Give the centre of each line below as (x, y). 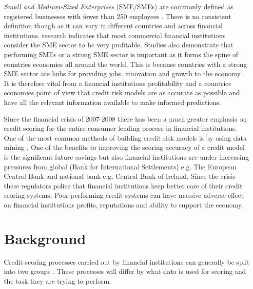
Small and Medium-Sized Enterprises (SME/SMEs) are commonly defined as (119, 6)
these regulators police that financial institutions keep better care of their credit (123, 185)
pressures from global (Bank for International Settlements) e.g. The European (120, 166)
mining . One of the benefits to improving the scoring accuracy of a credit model (124, 147)
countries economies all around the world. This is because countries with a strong (126, 64)
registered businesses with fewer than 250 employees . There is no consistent (117, 16)
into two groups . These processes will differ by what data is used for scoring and (125, 271)
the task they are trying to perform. (58, 280)
